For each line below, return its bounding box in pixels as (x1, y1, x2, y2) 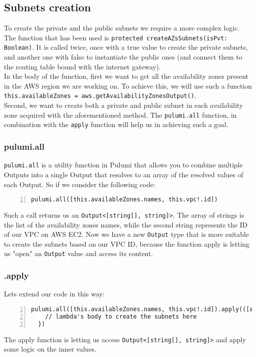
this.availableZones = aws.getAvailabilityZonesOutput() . (4, 90, 196, 100)
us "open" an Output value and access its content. (4, 248, 153, 259)
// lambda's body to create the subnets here (45, 313, 197, 320)
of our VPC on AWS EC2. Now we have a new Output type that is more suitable (4, 229, 249, 239)
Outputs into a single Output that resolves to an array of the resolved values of (4, 169, 243, 179)
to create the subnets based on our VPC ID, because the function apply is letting (4, 238, 250, 249)
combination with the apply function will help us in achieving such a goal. (4, 119, 228, 130)
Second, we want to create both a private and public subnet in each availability (4, 100, 243, 110)
